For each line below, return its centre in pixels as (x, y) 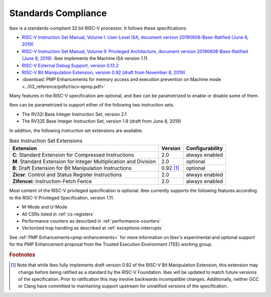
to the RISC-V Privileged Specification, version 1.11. (62, 197)
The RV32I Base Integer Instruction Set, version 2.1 (74, 114)
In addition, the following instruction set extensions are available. (76, 130)
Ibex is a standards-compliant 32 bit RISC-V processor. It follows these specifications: (98, 28)
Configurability (205, 148)
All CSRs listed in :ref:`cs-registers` (58, 214)
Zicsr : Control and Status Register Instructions (67, 175)
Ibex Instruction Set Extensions (46, 141)
